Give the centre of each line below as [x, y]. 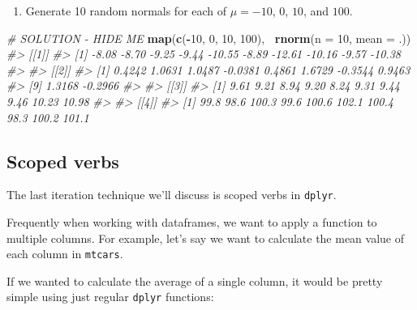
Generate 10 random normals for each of [126, 11]
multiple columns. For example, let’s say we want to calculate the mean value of [206, 238]
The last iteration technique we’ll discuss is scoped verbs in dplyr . [172, 195]
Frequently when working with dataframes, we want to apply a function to [192, 222]
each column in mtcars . [65, 254]
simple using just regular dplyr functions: [110, 297]
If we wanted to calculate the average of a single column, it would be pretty [195, 280]
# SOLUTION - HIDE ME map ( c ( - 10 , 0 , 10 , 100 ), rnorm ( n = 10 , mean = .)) [209, 38]
